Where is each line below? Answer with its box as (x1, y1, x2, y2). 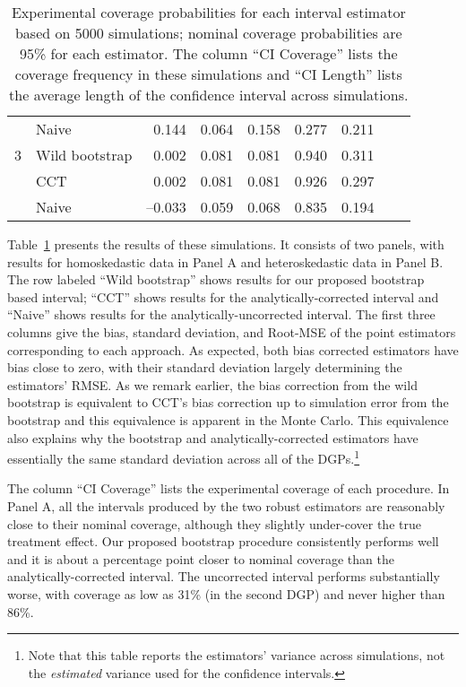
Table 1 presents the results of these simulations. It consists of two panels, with (7, 235, 444, 253)
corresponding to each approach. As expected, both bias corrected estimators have (7, 340, 459, 359)
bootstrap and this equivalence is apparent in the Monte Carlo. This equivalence (7, 410, 449, 429)
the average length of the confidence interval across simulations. (9, 84, 409, 105)
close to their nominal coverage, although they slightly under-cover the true (7, 514, 421, 533)
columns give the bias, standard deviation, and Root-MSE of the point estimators (7, 322, 456, 341)
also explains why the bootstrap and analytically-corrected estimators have (7, 428, 419, 447)
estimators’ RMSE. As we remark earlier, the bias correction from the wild (7, 375, 418, 394)
